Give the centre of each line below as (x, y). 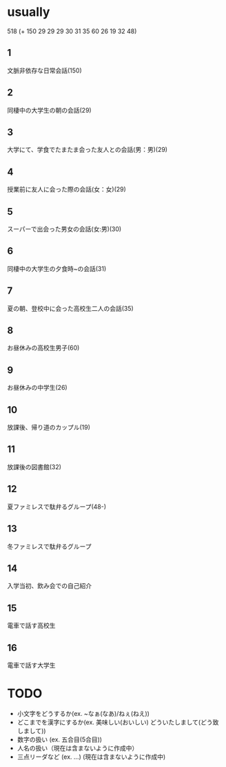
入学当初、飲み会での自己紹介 (49, 586)
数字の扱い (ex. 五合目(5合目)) (59, 739)
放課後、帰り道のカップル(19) (49, 427)
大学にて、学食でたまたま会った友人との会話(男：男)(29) (87, 150)
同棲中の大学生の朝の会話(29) (49, 110)
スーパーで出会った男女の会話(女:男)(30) (64, 229)
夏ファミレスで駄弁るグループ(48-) (57, 506)
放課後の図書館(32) (34, 466)
